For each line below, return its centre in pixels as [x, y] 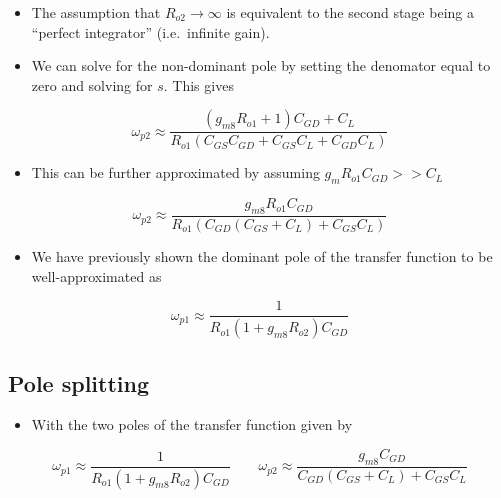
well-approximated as [96, 275]
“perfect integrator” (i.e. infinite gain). [150, 31]
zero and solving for [92, 84]
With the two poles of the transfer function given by [192, 424]
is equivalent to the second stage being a [350, 12]
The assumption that [96, 12]
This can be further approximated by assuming [175, 172]
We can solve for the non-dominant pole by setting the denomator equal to [261, 65]
